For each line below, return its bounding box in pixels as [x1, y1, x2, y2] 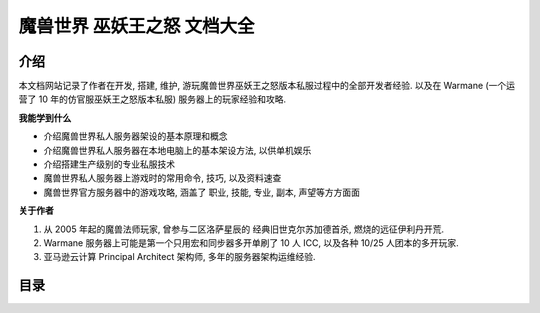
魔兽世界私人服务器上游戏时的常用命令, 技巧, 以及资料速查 [43, 172, 282, 184]
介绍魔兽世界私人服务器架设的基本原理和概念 [43, 130, 228, 142]
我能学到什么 [18, 111, 72, 124]
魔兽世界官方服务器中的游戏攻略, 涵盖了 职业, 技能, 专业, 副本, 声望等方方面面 [43, 186, 360, 198]
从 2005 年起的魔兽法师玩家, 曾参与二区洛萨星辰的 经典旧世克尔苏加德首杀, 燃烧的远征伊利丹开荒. [43, 223, 445, 235]
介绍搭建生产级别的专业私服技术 [43, 158, 175, 170]
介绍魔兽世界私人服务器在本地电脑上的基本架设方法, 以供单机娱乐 [43, 144, 312, 156]
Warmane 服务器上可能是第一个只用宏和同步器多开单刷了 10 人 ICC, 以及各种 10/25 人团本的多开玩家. [43, 236, 459, 249]
